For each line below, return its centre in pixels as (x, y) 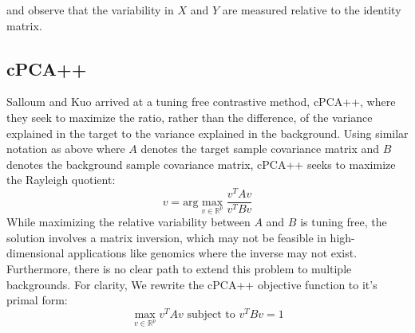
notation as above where (66, 149)
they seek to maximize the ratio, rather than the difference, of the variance (190, 117)
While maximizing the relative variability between (128, 222)
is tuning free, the (344, 222)
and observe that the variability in (90, 10)
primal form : (37, 300)
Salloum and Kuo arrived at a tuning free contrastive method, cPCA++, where (201, 102)
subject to (211, 314)
